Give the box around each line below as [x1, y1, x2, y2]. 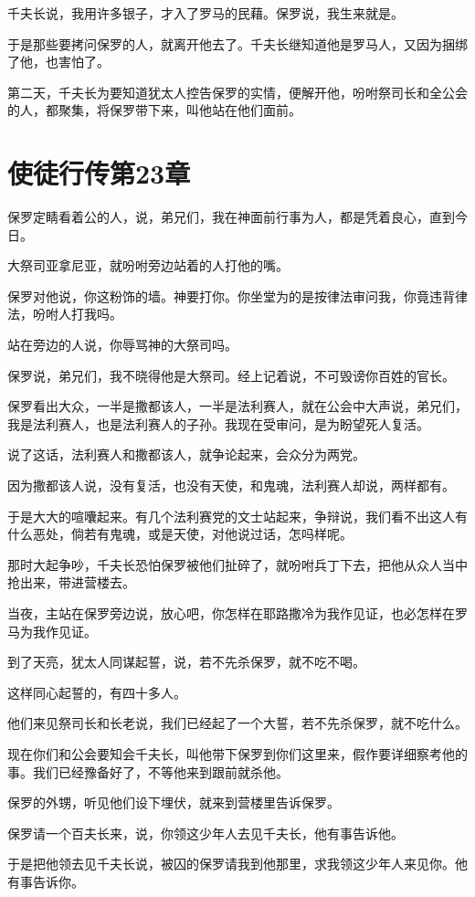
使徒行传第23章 [7, 154, 191, 192]
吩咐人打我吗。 [32, 304, 122, 323]
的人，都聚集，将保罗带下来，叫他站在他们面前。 [7, 100, 301, 120]
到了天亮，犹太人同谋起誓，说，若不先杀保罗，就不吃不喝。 [7, 652, 365, 671]
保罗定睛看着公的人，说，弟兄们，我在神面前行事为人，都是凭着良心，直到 [7, 207, 455, 227]
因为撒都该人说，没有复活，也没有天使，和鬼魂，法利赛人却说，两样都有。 [7, 476, 455, 495]
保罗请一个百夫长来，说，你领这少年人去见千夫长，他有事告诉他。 [7, 823, 404, 842]
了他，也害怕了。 [7, 52, 110, 71]
